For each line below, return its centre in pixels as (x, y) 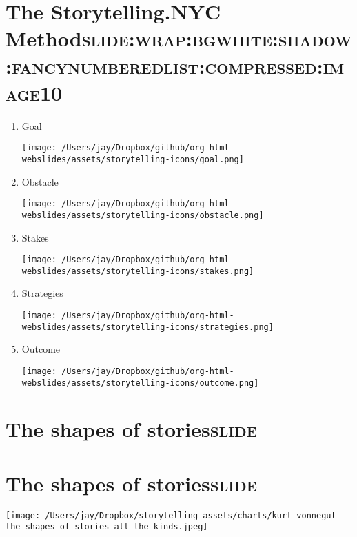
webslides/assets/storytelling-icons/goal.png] (133, 159)
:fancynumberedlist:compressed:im (175, 65)
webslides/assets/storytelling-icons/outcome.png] (140, 383)
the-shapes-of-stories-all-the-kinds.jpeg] (107, 527)
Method (44, 38)
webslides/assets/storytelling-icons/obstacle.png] (143, 215)
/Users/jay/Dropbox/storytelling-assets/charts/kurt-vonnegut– (193, 515)
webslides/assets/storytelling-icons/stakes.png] (138, 271)
